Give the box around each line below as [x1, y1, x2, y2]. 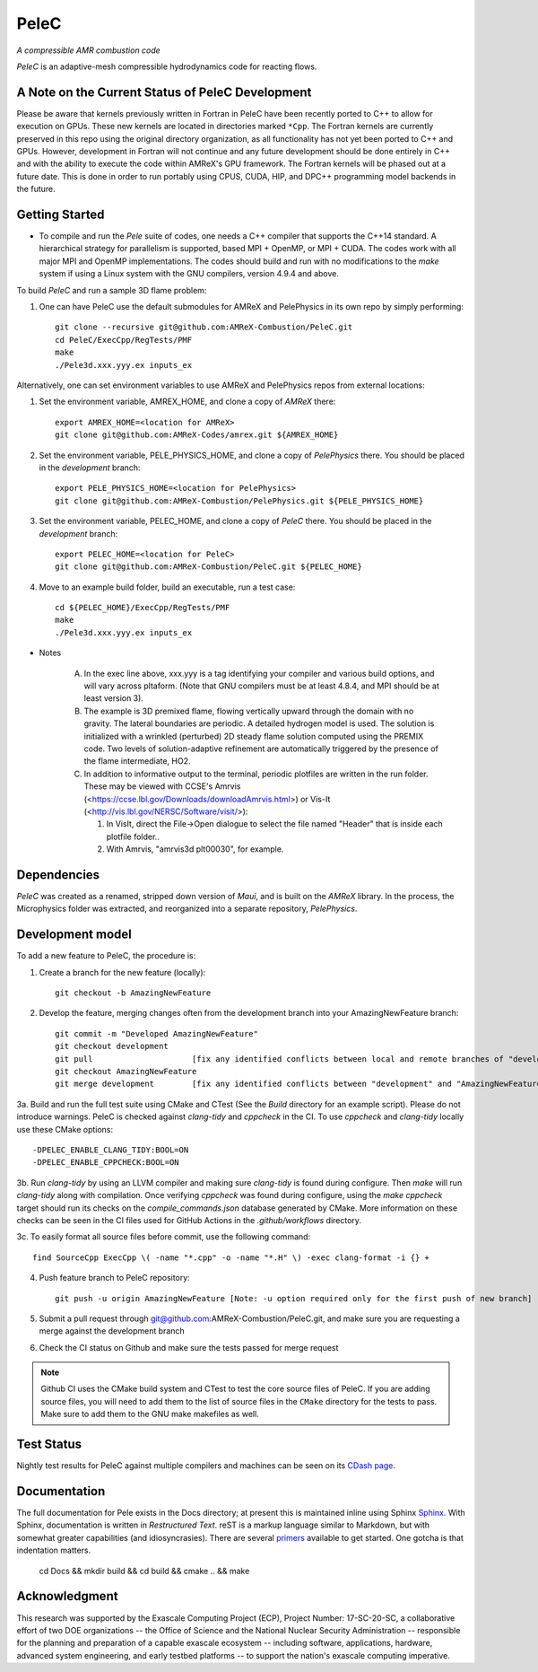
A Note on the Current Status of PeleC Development [16, 84, 312, 100]
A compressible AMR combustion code [16, 45, 161, 56]
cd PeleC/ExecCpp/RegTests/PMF [55, 335, 193, 345]
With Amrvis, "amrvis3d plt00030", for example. [106, 844, 284, 854]
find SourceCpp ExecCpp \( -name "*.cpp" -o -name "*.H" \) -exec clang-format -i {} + [32, 1252, 430, 1263]
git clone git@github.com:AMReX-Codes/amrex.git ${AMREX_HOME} [55, 430, 339, 440]
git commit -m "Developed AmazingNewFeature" [55, 1029, 259, 1038]
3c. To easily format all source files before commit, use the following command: [16, 1231, 311, 1242]
